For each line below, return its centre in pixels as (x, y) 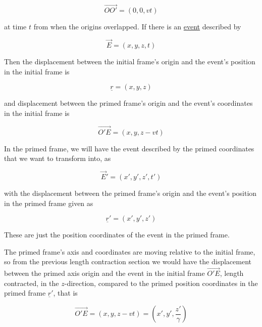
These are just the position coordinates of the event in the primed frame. (117, 235)
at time (15, 27)
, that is (65, 293)
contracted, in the (32, 283)
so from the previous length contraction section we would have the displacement (128, 261)
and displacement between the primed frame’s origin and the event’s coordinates (128, 103)
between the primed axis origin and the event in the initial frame (104, 273)
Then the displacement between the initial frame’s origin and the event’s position (130, 62)
